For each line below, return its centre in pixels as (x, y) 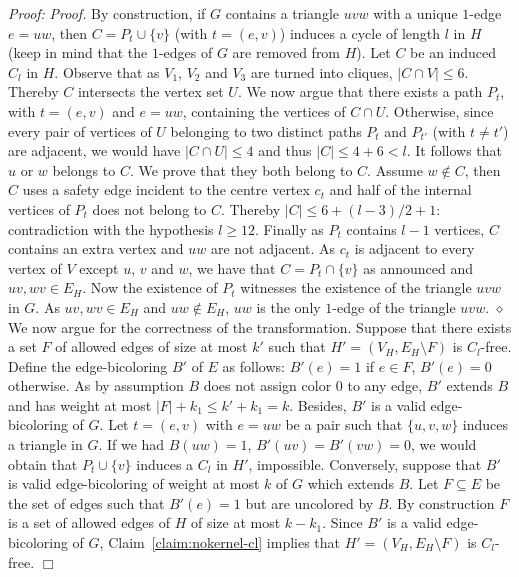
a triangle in (45, 444)
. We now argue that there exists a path (360, 91)
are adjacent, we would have (94, 150)
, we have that (232, 267)
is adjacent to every (414, 248)
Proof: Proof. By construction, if (107, 13)
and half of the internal (400, 189)
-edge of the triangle (394, 306)
